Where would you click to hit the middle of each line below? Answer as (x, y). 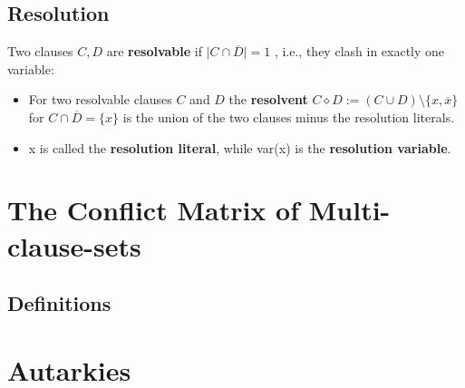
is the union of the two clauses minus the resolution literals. (289, 116)
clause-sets (74, 245)
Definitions (59, 303)
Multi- (349, 210)
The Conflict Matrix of (154, 210)
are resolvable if (154, 51)
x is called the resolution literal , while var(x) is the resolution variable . (240, 147)
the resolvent (268, 99)
